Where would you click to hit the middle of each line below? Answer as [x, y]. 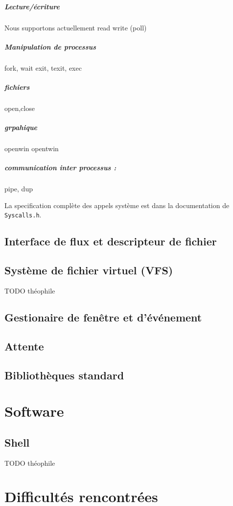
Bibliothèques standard [64, 375]
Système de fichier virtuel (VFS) [89, 270]
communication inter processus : [60, 168]
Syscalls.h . [23, 215]
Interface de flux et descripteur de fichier [111, 241]
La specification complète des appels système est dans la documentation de [117, 205]
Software [34, 411]
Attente [24, 346]
